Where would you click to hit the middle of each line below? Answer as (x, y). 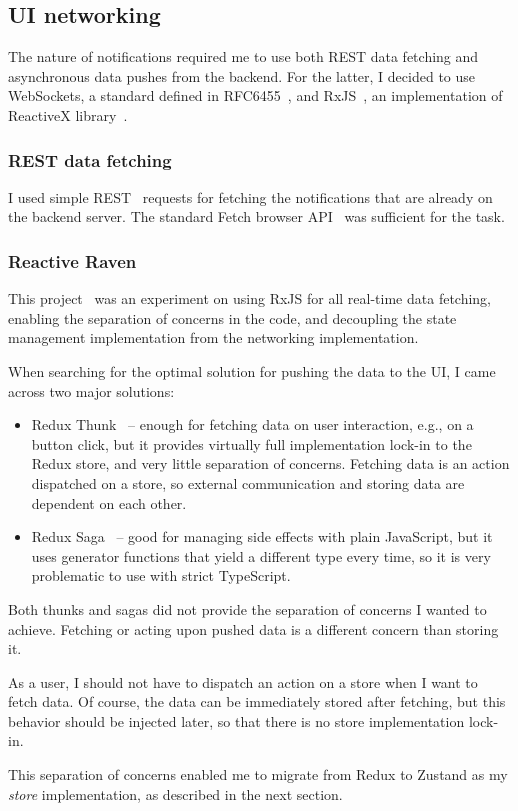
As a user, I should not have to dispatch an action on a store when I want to (243, 681)
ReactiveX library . (68, 114)
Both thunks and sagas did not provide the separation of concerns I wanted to (247, 608)
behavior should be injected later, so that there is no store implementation (236, 720)
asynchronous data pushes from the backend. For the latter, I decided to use (242, 75)
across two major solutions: (91, 390)
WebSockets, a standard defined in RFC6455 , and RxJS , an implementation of (255, 95)
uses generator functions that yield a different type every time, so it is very (261, 555)
